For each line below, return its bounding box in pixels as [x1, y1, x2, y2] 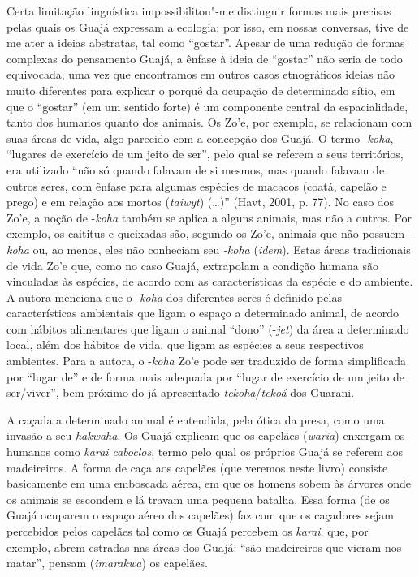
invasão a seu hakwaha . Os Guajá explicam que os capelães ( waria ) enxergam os [6, 427, 405, 444]
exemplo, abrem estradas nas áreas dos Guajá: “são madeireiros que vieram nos [6, 538, 402, 555]
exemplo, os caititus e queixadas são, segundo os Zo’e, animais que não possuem [6, 225, 405, 242]
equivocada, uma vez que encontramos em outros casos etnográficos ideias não [6, 66, 395, 83]
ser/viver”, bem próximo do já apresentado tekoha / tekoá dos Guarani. [6, 384, 355, 401]
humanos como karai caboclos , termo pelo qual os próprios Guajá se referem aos [6, 443, 403, 460]
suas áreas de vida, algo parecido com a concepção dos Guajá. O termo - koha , [6, 129, 394, 146]
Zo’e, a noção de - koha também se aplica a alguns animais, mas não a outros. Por [6, 209, 413, 226]
